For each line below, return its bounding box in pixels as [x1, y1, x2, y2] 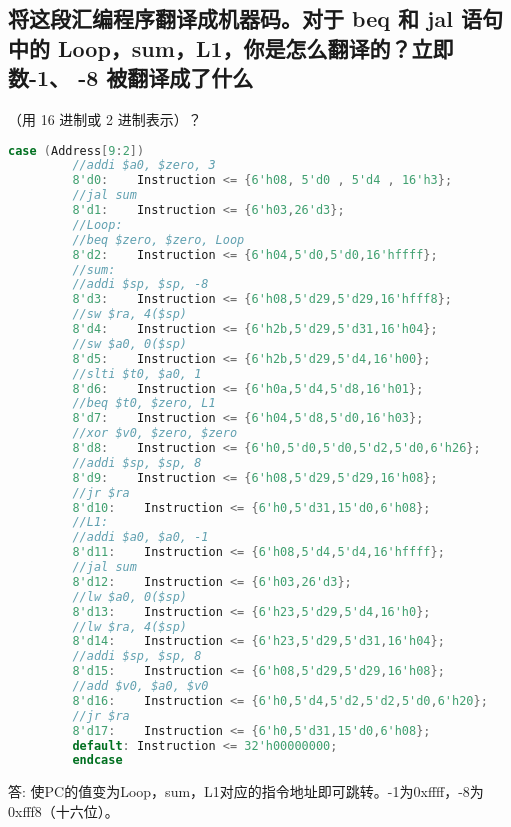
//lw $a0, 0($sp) [72, 589, 187, 604]
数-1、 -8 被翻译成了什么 [8, 62, 254, 93]
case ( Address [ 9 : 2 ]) [8, 143, 145, 158]
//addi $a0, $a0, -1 [72, 530, 209, 545]
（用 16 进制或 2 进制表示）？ [8, 108, 202, 129]
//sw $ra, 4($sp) [72, 307, 187, 322]
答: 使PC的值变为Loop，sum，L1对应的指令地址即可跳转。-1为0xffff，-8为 [8, 781, 484, 802]
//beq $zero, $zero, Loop [72, 232, 245, 247]
